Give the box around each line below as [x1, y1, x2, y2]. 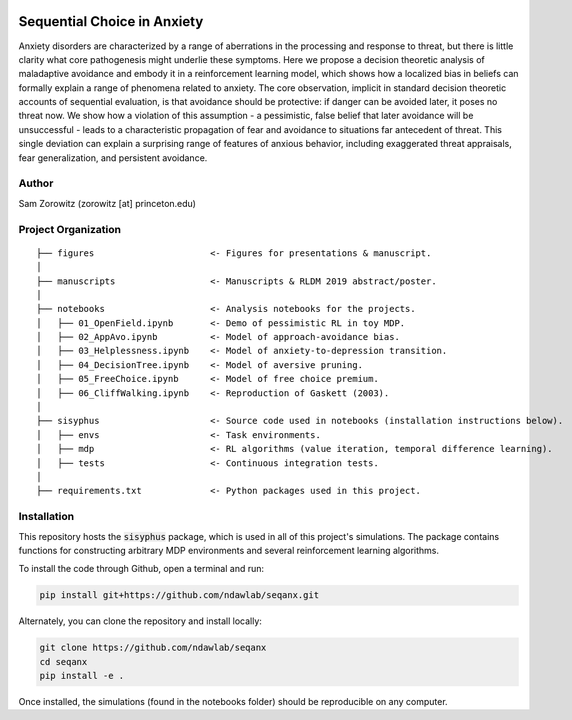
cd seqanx [39, 656, 88, 667]
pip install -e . [39, 670, 125, 682]
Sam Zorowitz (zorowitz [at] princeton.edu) [18, 197, 197, 209]
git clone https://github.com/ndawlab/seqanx [39, 642, 267, 654]
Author [18, 176, 54, 190]
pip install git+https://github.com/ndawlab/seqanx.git [39, 590, 320, 601]
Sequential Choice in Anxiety [18, 13, 204, 30]
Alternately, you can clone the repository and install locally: [18, 615, 262, 627]
